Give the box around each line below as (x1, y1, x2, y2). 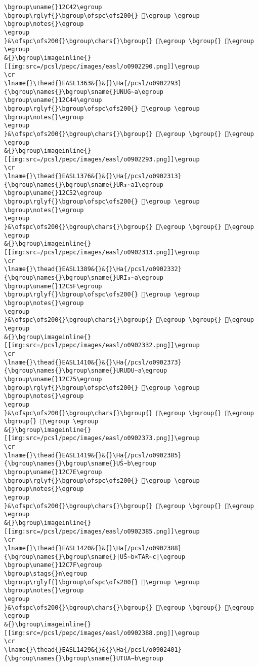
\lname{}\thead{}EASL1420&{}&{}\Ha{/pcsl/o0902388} (4, 545, 182, 552)
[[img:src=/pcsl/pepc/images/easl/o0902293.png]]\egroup (4, 155, 200, 163)
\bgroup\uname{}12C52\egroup (4, 189, 102, 197)
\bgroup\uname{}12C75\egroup (4, 375, 102, 383)
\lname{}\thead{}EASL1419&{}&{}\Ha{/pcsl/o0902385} (4, 451, 182, 459)
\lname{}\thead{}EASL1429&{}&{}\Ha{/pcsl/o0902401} (4, 646, 182, 653)
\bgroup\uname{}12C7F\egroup (4, 561, 102, 569)
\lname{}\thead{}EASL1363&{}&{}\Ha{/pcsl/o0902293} (4, 79, 182, 87)
